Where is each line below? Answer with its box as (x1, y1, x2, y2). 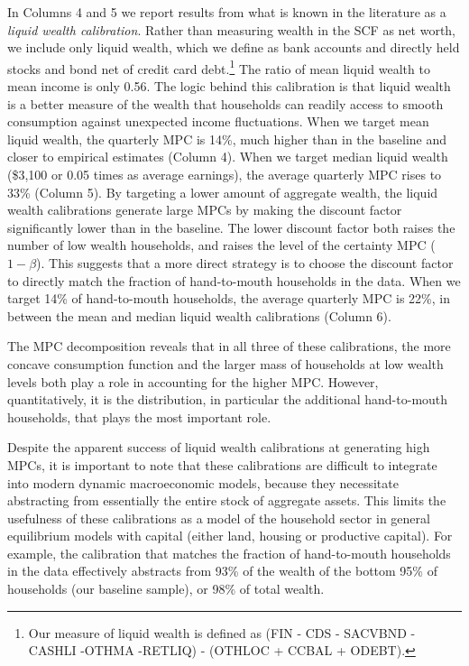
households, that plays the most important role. (7, 407, 271, 426)
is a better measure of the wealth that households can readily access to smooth (7, 94, 444, 113)
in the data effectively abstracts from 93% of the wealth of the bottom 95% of (7, 561, 437, 580)
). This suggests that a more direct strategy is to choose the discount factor (36, 253, 454, 272)
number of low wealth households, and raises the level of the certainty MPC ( (7, 236, 436, 254)
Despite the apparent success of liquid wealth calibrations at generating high (7, 438, 430, 457)
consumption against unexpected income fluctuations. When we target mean (7, 112, 429, 131)
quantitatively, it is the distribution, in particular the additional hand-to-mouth (7, 390, 448, 409)
